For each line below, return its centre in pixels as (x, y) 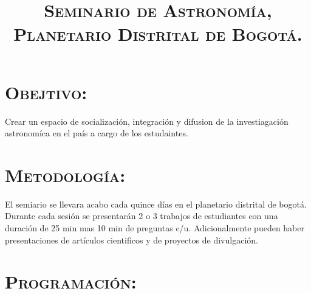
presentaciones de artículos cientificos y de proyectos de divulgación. (132, 240)
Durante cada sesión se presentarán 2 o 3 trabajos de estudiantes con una (142, 216)
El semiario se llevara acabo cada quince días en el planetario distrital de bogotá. (156, 204)
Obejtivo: (46, 92)
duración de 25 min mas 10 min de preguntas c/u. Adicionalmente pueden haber (155, 228)
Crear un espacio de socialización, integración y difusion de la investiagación (147, 121)
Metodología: (65, 174)
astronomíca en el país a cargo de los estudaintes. (97, 133)
